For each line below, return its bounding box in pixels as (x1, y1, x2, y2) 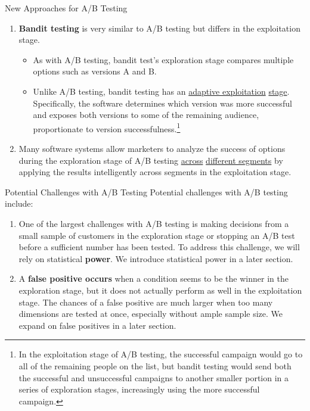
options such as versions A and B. (33, 65, 157, 77)
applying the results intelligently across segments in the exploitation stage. (18, 166, 292, 178)
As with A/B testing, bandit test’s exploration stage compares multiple (33, 53, 294, 66)
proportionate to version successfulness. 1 (33, 120, 181, 135)
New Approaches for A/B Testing (5, 2, 128, 14)
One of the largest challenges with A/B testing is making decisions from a (18, 217, 289, 229)
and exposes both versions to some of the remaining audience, (33, 108, 259, 121)
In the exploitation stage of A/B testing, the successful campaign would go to (18, 348, 303, 360)
